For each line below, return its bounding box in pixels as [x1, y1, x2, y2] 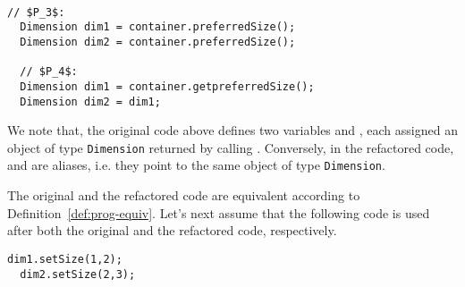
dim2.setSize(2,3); [20, 267, 136, 281]
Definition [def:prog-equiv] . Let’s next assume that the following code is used [7, 203, 430, 222]
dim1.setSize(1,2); [7, 252, 123, 266]
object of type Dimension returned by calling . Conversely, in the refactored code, [7, 138, 454, 156]
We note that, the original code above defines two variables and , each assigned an [7, 121, 458, 139]
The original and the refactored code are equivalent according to [7, 186, 360, 205]
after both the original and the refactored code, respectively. [7, 221, 337, 240]
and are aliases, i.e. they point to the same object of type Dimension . [7, 156, 385, 174]
